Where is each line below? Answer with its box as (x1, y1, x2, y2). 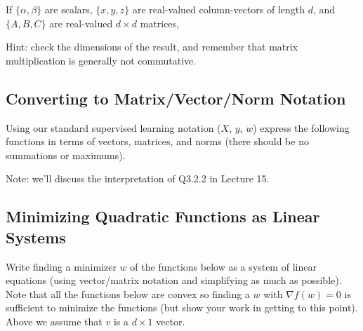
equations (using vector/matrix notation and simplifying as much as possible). (6, 273, 342, 288)
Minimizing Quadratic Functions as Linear (6, 205, 320, 227)
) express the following (253, 120, 350, 135)
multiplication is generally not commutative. (6, 53, 197, 67)
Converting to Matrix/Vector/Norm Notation (6, 87, 346, 109)
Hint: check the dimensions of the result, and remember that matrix (6, 39, 298, 54)
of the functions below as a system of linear (130, 259, 317, 273)
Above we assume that (6, 313, 103, 328)
